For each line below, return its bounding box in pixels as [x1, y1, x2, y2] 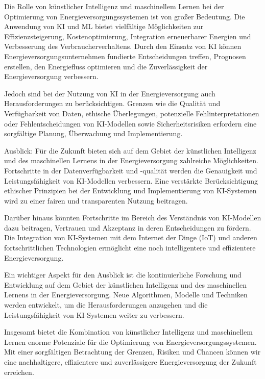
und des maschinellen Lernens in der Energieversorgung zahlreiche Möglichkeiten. [4, 155, 258, 166]
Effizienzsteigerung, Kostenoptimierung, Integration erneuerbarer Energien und [4, 31, 251, 41]
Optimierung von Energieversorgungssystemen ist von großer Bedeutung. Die [4, 11, 245, 21]
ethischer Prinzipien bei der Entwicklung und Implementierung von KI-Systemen [4, 185, 257, 196]
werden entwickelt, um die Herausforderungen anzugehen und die [4, 299, 208, 310]
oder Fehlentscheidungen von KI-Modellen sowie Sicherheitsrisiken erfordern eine [4, 118, 257, 129]
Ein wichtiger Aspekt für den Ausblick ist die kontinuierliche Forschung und [4, 269, 242, 280]
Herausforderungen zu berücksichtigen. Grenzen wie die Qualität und [4, 98, 221, 109]
